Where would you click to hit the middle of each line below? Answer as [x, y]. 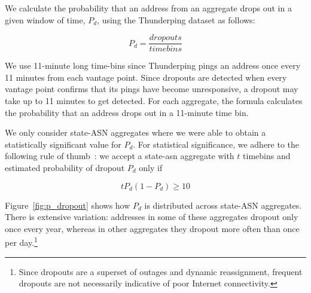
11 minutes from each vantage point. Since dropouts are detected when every [146, 77]
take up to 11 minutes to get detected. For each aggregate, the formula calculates [154, 101]
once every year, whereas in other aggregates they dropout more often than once [152, 228]
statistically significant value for [63, 144]
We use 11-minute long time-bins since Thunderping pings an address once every [153, 65]
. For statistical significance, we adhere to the [216, 144]
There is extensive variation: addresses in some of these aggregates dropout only [152, 217]
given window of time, [45, 19]
